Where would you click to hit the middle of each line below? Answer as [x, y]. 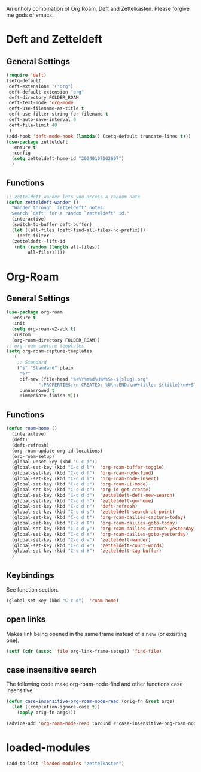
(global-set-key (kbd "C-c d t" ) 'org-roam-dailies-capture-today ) [99, 518]
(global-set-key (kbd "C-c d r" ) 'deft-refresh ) [74, 506]
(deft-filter [33, 236]
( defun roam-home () [32, 429]
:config [21, 153]
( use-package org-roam [34, 312]
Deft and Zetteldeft [54, 39]
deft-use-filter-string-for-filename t [59, 114]
